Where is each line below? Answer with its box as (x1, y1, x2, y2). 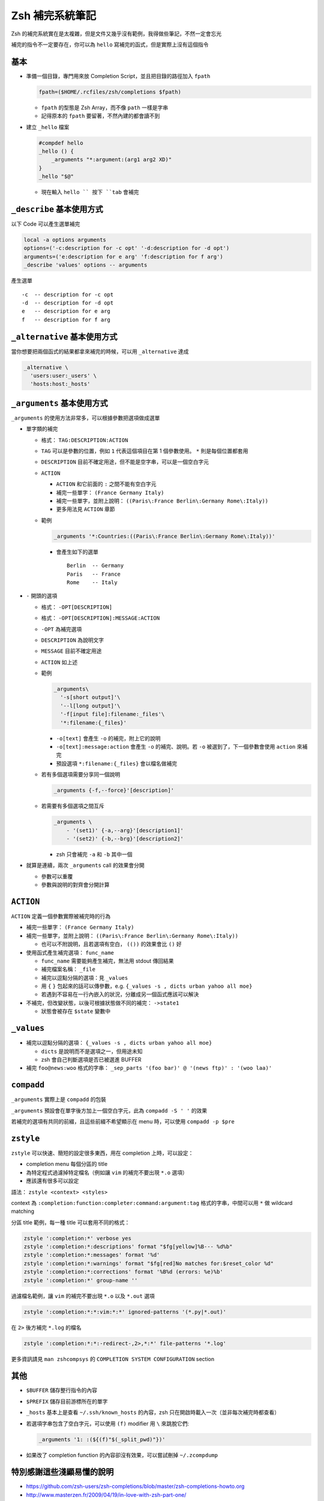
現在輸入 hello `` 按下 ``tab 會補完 (41, 189, 139, 196)
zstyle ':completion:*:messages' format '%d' (23, 1252, 160, 1258)
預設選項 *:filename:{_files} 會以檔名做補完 (56, 760, 178, 767)
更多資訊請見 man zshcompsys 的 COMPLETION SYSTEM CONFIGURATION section (11, 1355, 215, 1362)
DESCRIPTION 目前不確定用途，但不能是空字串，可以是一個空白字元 (41, 458, 209, 465)
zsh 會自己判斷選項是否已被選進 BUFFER (41, 1056, 142, 1063)
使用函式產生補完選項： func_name (26, 949, 114, 956)
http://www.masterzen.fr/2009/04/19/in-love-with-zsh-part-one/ (26, 1491, 187, 1498)
